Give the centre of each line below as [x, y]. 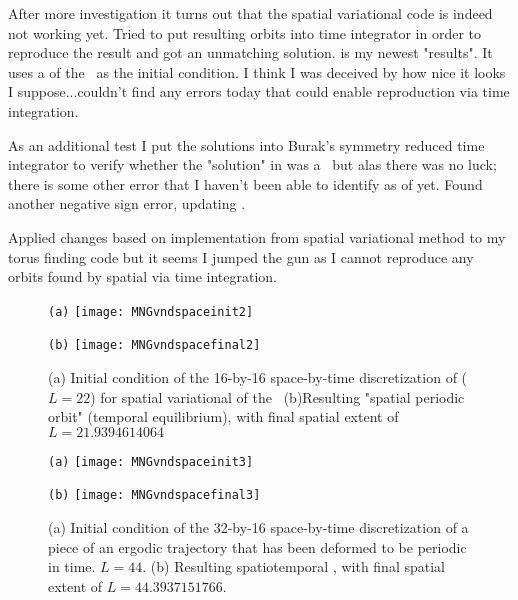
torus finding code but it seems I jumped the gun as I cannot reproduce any [241, 256]
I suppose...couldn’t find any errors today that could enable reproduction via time [259, 91]
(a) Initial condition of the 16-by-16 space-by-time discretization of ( [258, 377]
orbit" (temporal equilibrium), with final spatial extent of [223, 416]
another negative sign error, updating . [127, 203]
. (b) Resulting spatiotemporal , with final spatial [293, 566]
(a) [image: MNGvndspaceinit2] [151, 311]
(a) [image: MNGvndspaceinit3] [151, 461]
